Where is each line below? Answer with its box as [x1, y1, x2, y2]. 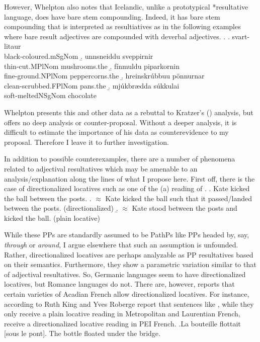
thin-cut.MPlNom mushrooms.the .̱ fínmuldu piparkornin [4, 60, 180, 71]
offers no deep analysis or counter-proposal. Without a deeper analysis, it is [4, 117, 237, 127]
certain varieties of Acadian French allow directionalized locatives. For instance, [4, 289, 249, 299]
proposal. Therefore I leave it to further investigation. [4, 136, 169, 147]
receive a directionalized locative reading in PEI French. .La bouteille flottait [4, 318, 241, 328]
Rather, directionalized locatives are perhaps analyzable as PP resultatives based [4, 249, 253, 260]
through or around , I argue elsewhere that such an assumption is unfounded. [4, 239, 238, 250]
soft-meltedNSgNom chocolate [4, 90, 97, 101]
